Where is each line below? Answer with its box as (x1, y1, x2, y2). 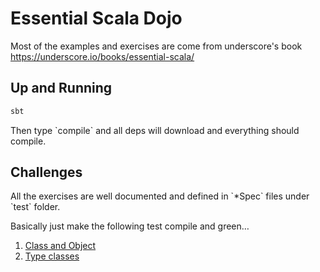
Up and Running (10, 80, 113, 97)
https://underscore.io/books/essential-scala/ (10, 50, 195, 62)
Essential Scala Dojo (10, 7, 183, 30)
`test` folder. (10, 201, 61, 213)
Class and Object (24, 240, 97, 252)
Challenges (10, 164, 83, 181)
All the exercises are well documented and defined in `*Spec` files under (10, 190, 310, 202)
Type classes (24, 250, 80, 262)
